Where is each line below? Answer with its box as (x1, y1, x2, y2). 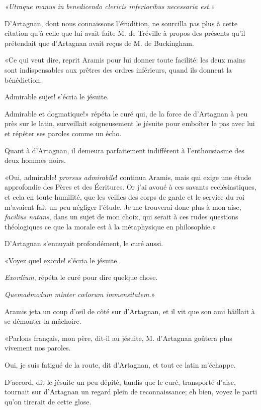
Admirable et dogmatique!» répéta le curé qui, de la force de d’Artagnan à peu (5, 108, 248, 119)
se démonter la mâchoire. (5, 316, 81, 326)
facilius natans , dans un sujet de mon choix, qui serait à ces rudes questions (5, 211, 238, 222)
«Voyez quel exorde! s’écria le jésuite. (5, 255, 119, 265)
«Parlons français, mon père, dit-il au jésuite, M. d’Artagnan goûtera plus (5, 332, 232, 343)
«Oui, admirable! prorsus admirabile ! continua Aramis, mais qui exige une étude (5, 171, 251, 182)
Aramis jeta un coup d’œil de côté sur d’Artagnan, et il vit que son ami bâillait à (5, 306, 255, 316)
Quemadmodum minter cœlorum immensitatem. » (5, 289, 155, 300)
